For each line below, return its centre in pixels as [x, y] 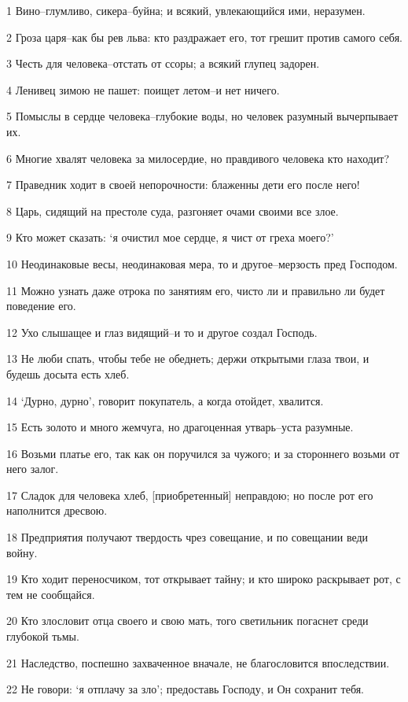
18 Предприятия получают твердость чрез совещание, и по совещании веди [187, 537]
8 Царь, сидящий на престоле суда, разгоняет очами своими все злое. [173, 211]
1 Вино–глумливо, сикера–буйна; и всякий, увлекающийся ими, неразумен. [186, 10]
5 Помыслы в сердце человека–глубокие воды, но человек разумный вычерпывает [202, 116]
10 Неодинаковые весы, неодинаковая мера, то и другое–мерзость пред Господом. [202, 263]
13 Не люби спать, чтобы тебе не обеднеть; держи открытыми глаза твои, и [188, 358]
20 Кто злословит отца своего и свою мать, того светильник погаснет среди [187, 621]
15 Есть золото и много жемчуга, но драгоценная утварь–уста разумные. [180, 427]
